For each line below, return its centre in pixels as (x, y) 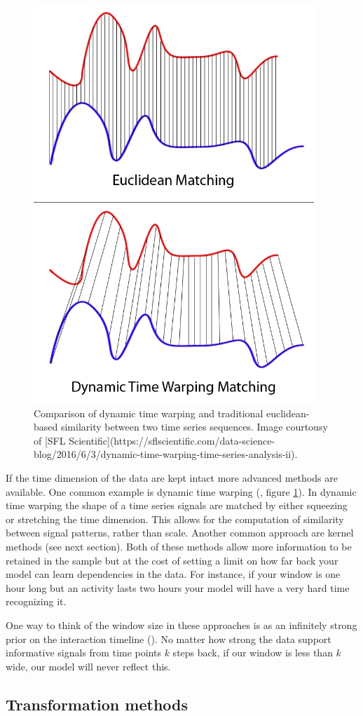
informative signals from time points (83, 653)
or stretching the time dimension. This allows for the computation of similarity (175, 519)
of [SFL (50, 440)
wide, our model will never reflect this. (88, 666)
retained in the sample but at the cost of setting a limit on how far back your (172, 560)
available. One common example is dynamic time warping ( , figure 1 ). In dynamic (181, 491)
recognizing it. (36, 601)
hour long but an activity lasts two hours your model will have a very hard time (178, 587)
